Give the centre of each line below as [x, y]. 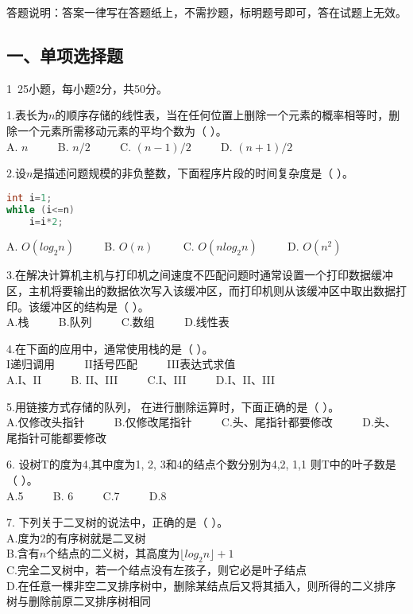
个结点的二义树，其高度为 [113, 553]
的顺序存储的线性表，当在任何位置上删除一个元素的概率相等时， [222, 115]
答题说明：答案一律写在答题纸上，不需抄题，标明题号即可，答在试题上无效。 [206, 12]
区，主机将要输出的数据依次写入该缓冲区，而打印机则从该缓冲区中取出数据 [201, 290]
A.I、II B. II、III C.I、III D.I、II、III [141, 379]
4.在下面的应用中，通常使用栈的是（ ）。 [110, 348]
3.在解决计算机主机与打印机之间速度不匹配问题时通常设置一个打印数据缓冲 [200, 275]
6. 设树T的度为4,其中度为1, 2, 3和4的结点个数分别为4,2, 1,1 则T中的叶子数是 [201, 464]
